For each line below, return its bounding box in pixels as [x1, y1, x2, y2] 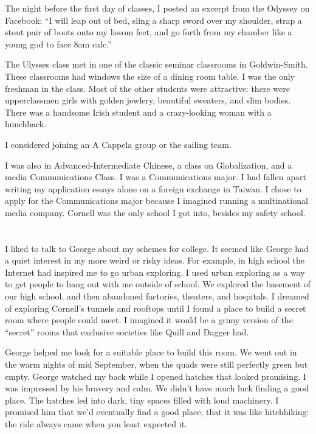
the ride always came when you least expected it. [5, 418, 187, 430]
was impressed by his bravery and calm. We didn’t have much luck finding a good [5, 382, 309, 394]
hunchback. [5, 117, 47, 130]
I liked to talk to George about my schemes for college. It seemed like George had [5, 242, 309, 254]
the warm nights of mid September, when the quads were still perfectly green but [5, 358, 308, 371]
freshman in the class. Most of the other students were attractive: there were [5, 82, 290, 94]
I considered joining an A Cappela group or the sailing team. [5, 138, 232, 150]
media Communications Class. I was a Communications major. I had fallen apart [5, 170, 306, 183]
